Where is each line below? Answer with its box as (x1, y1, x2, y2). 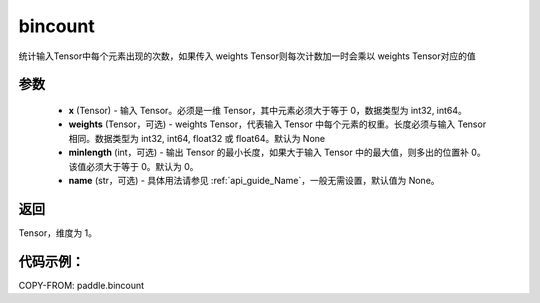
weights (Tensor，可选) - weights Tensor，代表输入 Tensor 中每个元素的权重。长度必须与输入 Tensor (68, 118, 487, 130)
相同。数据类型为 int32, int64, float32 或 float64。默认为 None (68, 132, 325, 144)
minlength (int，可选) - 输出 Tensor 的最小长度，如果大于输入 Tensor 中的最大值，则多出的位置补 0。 (68, 146, 486, 159)
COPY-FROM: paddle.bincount (18, 279, 145, 291)
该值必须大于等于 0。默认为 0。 (68, 160, 199, 172)
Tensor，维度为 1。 (18, 226, 98, 239)
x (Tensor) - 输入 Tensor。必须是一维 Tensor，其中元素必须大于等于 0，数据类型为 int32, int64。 (68, 104, 467, 116)
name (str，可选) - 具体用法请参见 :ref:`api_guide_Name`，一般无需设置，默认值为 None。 (68, 174, 440, 186)
